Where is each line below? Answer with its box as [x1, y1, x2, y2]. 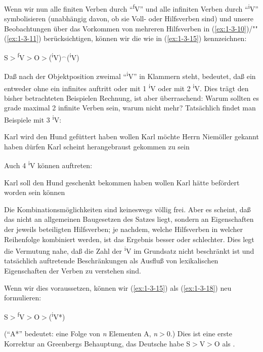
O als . [214, 338, 235, 348]
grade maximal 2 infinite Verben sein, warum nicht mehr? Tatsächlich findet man [4, 102, 256, 113]
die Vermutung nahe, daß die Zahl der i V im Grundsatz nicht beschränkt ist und [4, 244, 254, 256]
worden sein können [4, 187, 65, 198]
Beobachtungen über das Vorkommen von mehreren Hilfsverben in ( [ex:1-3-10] [4, 23, 246, 33]
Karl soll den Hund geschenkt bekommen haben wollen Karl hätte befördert [4, 177, 240, 187]
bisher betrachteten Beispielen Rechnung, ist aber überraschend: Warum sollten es [4, 92, 259, 103]
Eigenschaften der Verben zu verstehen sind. [4, 265, 141, 276]
